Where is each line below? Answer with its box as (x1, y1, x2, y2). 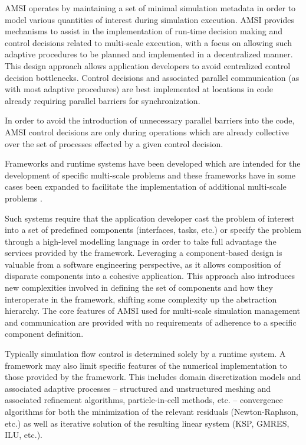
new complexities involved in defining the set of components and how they (5, 281, 273, 294)
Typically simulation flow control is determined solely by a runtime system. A (5, 347, 286, 360)
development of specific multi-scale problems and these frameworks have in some (5, 168, 295, 181)
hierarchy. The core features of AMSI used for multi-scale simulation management (5, 304, 300, 317)
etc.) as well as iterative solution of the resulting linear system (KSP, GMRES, (5, 417, 289, 429)
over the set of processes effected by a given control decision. (5, 137, 223, 150)
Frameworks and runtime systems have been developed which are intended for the (5, 157, 301, 170)
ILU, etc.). (5, 428, 42, 441)
